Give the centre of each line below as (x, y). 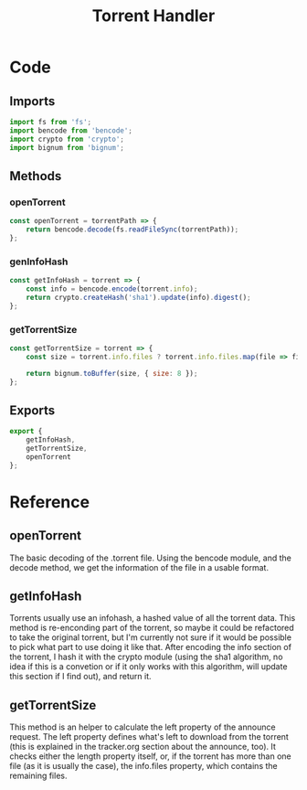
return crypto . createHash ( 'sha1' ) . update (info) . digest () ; (138, 297)
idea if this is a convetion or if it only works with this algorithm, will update (148, 667)
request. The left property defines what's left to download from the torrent (149, 737)
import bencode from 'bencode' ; (71, 130)
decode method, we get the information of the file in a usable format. (139, 567)
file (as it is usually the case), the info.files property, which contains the (143, 766)
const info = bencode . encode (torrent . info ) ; (112, 289)
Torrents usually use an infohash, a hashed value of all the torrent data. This (153, 618)
